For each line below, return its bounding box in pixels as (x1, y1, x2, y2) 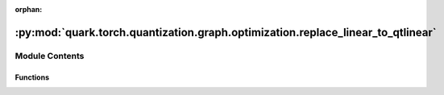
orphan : (15, 5, 43, 14)
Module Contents (15, 50, 85, 61)
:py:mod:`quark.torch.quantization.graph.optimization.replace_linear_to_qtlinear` (15, 25, 437, 39)
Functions (15, 72, 50, 82)
